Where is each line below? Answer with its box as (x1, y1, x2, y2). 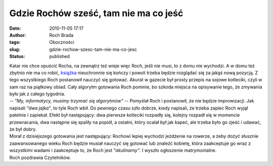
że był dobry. (9, 126, 37, 132)
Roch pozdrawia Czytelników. (9, 154, 71, 160)
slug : (9, 46, 20, 52)
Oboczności (49, 39, 74, 45)
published (49, 53, 70, 60)
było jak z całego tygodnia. (9, 91, 66, 97)
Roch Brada (49, 32, 74, 38)
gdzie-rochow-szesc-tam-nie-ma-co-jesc (49, 46, 138, 52)
